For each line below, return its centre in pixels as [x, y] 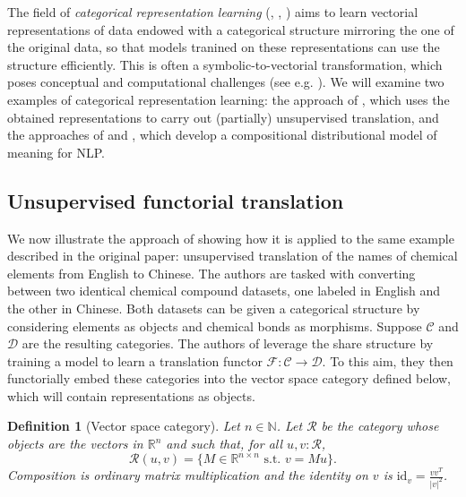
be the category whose [380, 426]
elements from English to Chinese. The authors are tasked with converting [211, 273]
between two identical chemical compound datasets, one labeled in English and [224, 291]
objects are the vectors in [75, 444]
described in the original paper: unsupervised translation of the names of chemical [233, 256]
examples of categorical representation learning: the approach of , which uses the [229, 99]
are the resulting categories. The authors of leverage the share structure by [228, 343]
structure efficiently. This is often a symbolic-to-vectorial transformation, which [225, 64]
